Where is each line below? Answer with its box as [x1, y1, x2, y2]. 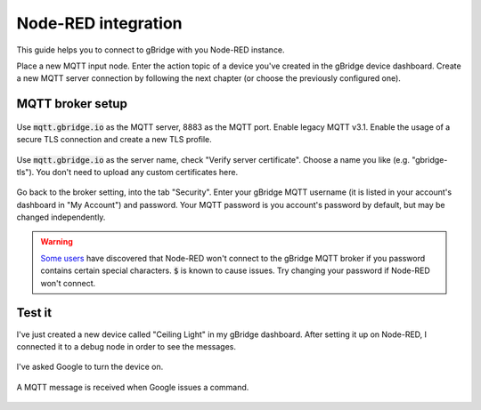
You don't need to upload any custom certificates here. [36, 166, 239, 177]
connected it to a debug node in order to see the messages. [16, 341, 236, 351]
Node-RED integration [16, 13, 183, 33]
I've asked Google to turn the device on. [16, 361, 164, 373]
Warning [40, 237, 73, 247]
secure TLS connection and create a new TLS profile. [16, 134, 213, 145]
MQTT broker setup [16, 96, 128, 111]
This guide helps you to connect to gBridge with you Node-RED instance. [16, 44, 285, 55]
